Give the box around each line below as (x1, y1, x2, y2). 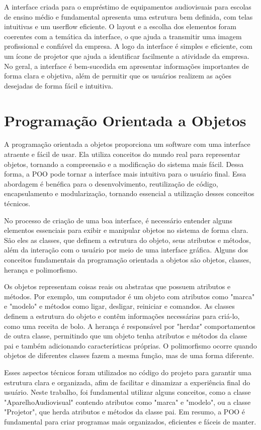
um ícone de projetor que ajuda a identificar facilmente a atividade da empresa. (4, 50, 249, 61)
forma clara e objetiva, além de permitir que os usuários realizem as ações (4, 70, 232, 81)
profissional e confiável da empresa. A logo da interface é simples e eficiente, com (4, 41, 252, 51)
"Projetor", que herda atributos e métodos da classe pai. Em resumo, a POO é (4, 406, 245, 417)
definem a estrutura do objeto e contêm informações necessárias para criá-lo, (4, 310, 240, 321)
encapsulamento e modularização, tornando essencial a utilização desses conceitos (4, 188, 254, 199)
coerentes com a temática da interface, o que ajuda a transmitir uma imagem (4, 31, 242, 41)
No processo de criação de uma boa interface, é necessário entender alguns (4, 215, 232, 225)
